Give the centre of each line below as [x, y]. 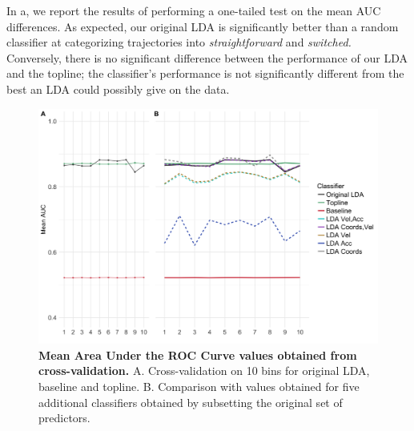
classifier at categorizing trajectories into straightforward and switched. [179, 42]
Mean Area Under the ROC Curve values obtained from [198, 354]
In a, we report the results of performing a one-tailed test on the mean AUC [194, 10]
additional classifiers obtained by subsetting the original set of [191, 402]
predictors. [64, 418]
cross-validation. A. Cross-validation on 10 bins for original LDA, [204, 371]
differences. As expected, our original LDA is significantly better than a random [203, 26]
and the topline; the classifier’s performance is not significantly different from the [205, 73]
